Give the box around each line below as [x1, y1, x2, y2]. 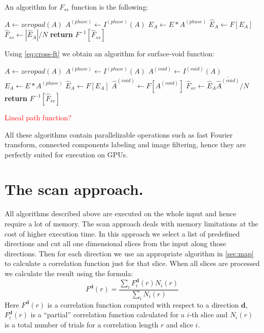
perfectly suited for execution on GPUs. [5, 149, 128, 159]
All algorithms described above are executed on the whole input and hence [5, 208, 237, 219]
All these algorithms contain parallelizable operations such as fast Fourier [5, 129, 233, 140]
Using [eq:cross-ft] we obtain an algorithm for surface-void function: [5, 48, 214, 59]
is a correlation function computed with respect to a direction [47, 299, 239, 310]
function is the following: [71, 2, 148, 12]
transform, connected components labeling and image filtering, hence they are [5, 139, 246, 150]
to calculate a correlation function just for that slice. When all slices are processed [5, 258, 260, 269]
